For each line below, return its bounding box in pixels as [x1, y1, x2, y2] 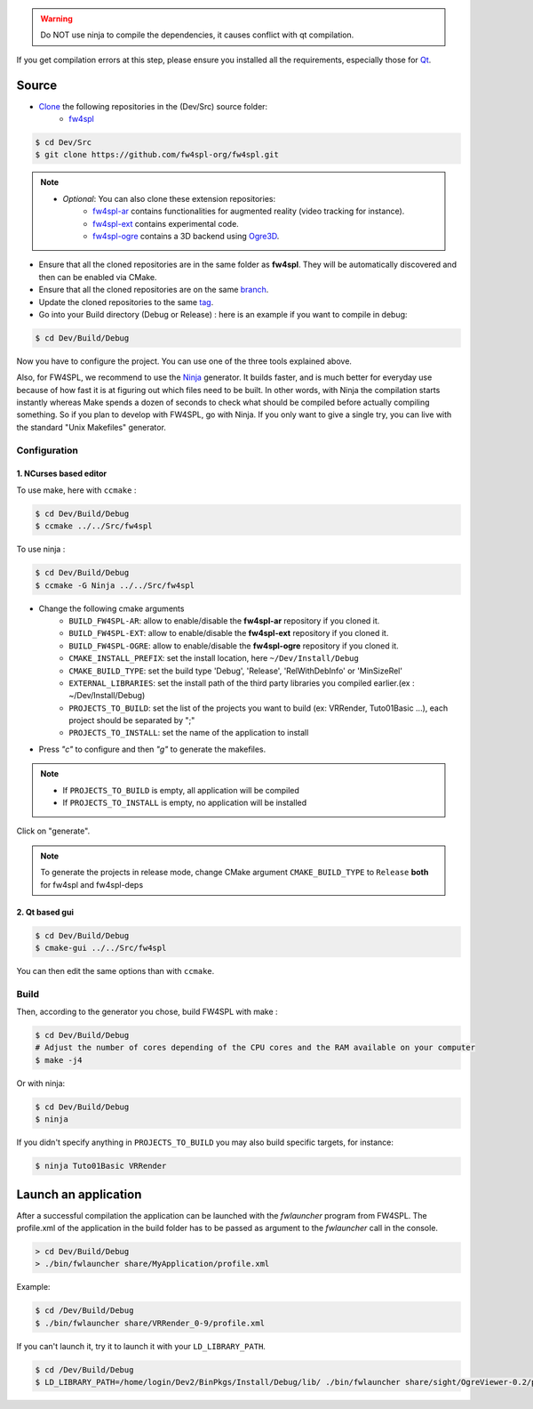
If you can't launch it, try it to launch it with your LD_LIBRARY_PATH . [16, 1341, 266, 1351]
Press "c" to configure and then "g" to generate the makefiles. [38, 744, 266, 754]
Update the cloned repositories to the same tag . [38, 296, 214, 307]
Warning [40, 13, 73, 24]
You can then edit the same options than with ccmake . [16, 965, 215, 976]
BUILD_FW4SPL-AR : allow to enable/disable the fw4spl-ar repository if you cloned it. [68, 615, 380, 626]
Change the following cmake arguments [38, 603, 185, 614]
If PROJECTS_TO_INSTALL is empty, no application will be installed [62, 797, 307, 809]
